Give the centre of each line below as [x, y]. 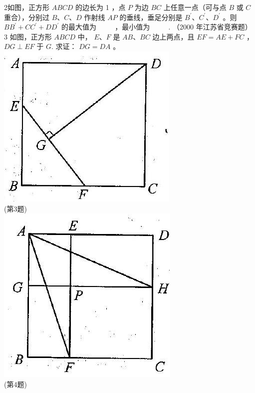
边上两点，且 [173, 36]
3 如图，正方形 [28, 36]
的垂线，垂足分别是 [151, 17]
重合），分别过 [27, 17]
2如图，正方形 [27, 7]
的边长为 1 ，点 [101, 7]
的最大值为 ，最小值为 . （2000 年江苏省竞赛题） [156, 27]
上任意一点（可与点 [195, 7]
